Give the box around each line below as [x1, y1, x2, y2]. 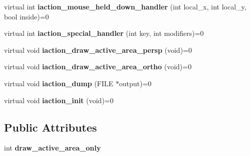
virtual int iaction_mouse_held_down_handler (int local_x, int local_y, [4, 1, 246, 11]
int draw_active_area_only [4, 143, 101, 153]
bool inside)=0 [4, 11, 49, 21]
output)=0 [119, 78, 152, 88]
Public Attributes [4, 119, 97, 135]
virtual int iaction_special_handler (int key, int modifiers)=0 [4, 28, 204, 38]
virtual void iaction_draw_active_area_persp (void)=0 [4, 44, 192, 55]
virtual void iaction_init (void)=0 [4, 95, 114, 105]
